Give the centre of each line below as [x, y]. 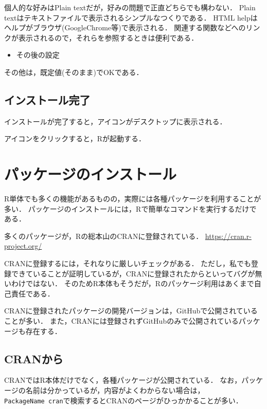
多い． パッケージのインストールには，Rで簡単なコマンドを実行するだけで [130, 208]
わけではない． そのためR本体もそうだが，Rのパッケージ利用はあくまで [132, 283]
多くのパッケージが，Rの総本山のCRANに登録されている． [104, 236]
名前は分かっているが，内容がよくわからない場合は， [115, 390]
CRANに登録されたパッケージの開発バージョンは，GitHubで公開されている [131, 311]
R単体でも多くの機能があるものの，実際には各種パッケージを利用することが [133, 199]
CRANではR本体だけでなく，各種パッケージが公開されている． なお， [123, 380]
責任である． [33, 293]
